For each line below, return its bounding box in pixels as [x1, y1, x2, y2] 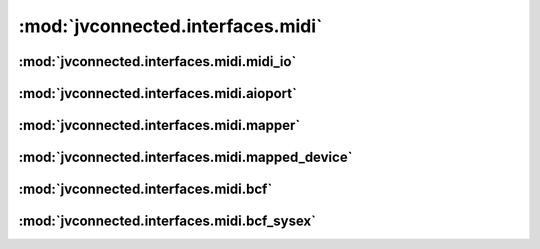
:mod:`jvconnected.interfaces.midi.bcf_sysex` [18, 213, 317, 230]
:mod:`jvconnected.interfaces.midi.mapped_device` [18, 149, 353, 166]
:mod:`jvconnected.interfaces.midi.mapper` [18, 117, 301, 134]
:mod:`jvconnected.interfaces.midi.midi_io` [18, 53, 297, 70]
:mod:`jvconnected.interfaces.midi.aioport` [18, 85, 297, 102]
